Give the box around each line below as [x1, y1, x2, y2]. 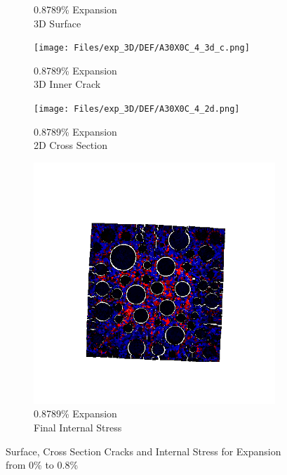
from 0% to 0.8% [6, 457, 79, 472]
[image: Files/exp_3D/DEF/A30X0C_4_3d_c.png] [34, 43, 250, 53]
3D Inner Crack [34, 77, 101, 91]
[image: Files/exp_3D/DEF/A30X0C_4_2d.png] [34, 104, 240, 115]
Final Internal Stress [34, 420, 122, 435]
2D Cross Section [34, 138, 107, 152]
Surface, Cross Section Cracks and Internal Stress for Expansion [6, 443, 281, 458]
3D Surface [34, 15, 81, 30]
